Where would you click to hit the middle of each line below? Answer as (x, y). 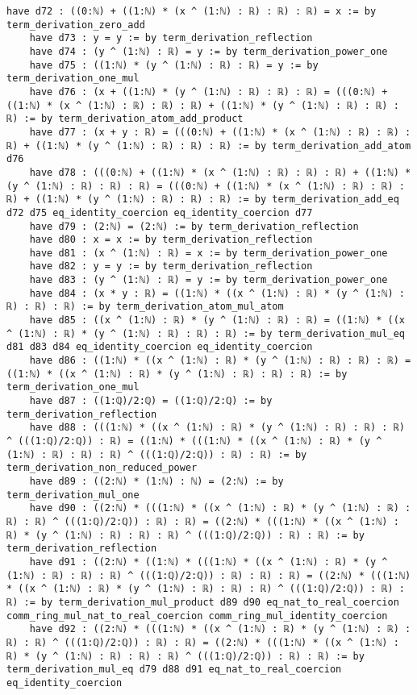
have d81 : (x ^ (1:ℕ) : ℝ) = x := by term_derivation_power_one (208, 253)
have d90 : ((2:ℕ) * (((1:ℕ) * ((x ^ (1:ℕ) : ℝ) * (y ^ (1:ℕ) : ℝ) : (220, 508)
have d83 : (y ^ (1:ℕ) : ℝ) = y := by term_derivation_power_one (208, 280)
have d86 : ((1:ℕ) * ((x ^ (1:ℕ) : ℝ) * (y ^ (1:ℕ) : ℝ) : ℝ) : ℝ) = (220, 361)
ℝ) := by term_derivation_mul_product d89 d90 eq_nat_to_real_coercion (203, 602)
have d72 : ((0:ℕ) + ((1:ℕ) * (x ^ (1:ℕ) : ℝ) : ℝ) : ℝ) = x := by (192, 11)
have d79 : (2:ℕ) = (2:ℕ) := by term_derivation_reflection (194, 226)
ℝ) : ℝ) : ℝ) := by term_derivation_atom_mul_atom (145, 307)
